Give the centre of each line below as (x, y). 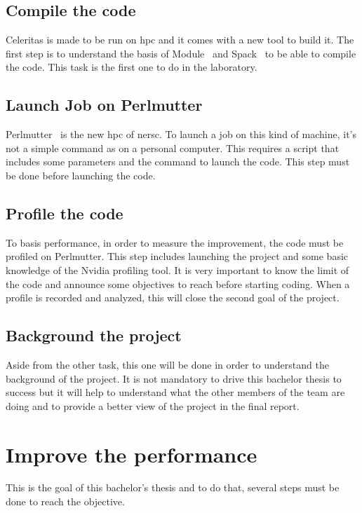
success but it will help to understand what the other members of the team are (175, 392)
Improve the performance (132, 454)
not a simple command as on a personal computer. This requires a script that (173, 148)
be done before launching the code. (81, 175)
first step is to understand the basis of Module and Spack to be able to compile (181, 53)
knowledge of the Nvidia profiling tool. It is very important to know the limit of (177, 269)
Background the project (94, 335)
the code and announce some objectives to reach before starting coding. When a (178, 283)
